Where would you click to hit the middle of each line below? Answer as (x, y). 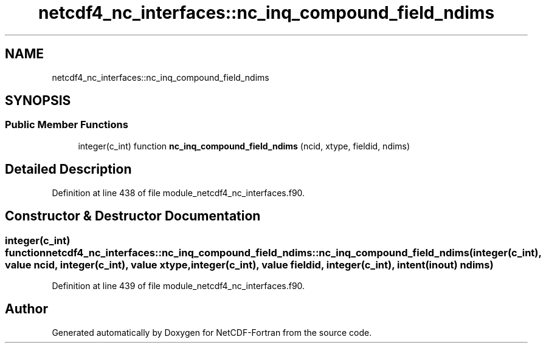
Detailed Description (68, 169)
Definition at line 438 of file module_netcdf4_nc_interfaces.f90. (178, 193)
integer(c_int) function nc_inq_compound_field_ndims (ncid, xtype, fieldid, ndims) (244, 146)
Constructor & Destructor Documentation (133, 216)
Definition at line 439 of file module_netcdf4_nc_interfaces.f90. (178, 285)
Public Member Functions (67, 125)
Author (26, 309)
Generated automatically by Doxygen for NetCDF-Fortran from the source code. (212, 332)
